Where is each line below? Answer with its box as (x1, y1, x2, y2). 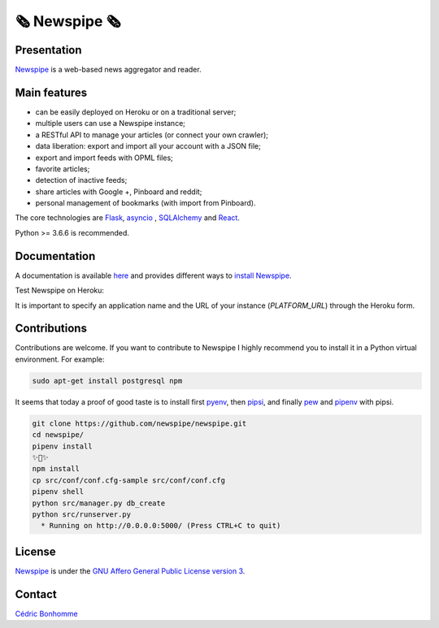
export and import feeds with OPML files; (35, 153, 174, 162)
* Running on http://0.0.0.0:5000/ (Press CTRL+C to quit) (41, 521, 281, 531)
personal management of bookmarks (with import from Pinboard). (35, 198, 256, 208)
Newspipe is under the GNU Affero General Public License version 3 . (15, 565, 246, 576)
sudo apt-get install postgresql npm (32, 376, 183, 385)
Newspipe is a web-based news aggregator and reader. (15, 65, 202, 75)
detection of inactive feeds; (35, 175, 128, 185)
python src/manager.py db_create (32, 498, 166, 508)
